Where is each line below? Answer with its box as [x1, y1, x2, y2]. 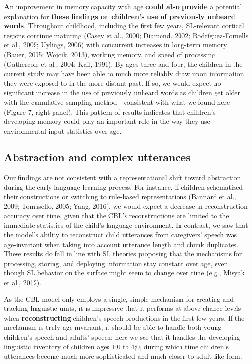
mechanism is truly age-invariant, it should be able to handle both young [4, 322, 222, 332]
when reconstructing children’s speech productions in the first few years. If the [4, 312, 245, 323]
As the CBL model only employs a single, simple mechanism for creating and [4, 293, 234, 304]
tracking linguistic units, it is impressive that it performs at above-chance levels [4, 303, 241, 313]
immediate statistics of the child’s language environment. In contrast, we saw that [4, 220, 248, 230]
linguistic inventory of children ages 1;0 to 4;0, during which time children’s [4, 341, 229, 351]
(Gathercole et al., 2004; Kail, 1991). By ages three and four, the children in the [4, 58, 243, 69]
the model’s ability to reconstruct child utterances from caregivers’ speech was [4, 230, 237, 240]
